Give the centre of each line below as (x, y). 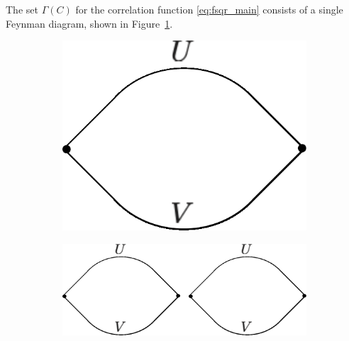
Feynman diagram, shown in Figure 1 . (89, 23)
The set (22, 9)
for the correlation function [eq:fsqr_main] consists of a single (209, 9)
